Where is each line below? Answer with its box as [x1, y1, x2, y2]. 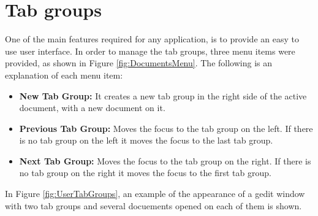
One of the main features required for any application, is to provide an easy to [5, 33, 299, 45]
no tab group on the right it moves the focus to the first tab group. [19, 166, 271, 179]
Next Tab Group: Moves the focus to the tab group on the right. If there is [19, 154, 311, 167]
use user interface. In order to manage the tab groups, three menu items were [5, 44, 295, 57]
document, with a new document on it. [19, 101, 165, 114]
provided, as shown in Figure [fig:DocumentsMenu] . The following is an [5, 56, 272, 69]
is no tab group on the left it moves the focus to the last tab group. [19, 134, 273, 147]
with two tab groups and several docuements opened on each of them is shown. [5, 199, 302, 212]
